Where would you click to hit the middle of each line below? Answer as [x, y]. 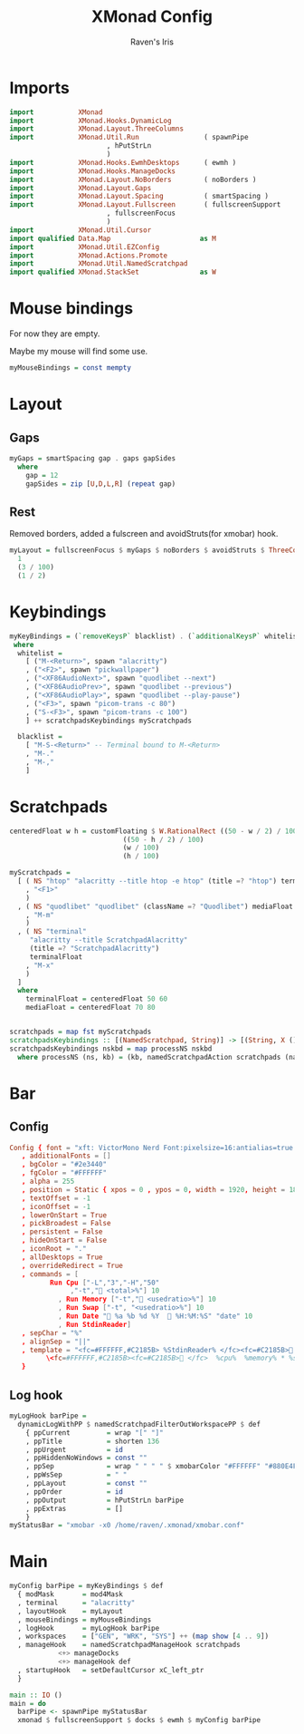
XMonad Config [152, 17]
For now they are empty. [55, 334]
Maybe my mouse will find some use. [79, 352]
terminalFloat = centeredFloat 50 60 [97, 999]
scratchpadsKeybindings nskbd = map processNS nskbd [111, 1049]
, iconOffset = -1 [56, 1206]
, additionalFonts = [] [66, 1156]
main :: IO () [36, 1695]
